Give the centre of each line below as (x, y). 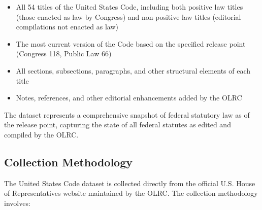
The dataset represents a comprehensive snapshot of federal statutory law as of (127, 114)
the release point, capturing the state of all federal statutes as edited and (118, 125)
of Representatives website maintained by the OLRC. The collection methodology (131, 193)
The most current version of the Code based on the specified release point (131, 43)
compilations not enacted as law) (67, 27)
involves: (17, 203)
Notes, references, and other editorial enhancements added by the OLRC (129, 98)
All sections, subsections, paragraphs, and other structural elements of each (133, 70)
